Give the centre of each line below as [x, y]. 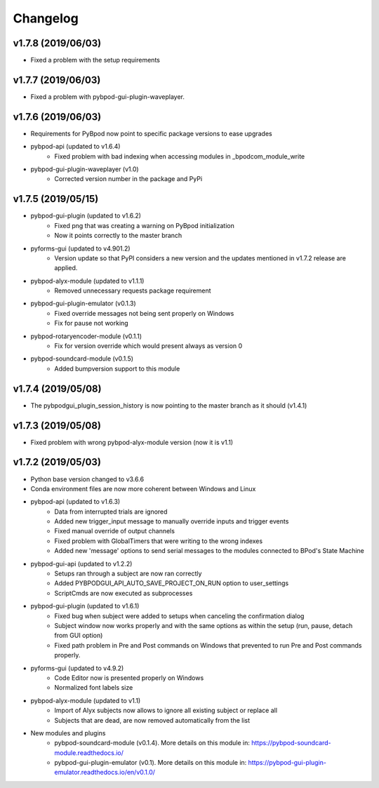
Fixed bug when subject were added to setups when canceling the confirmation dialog [179, 616]
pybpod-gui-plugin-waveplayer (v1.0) [85, 169]
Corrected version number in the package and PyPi [128, 179]
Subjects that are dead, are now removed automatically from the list [152, 720]
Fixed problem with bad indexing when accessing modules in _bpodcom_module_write [180, 156]
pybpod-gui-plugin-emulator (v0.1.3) [83, 303]
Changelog [46, 18]
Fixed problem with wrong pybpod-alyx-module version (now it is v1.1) [132, 442]
